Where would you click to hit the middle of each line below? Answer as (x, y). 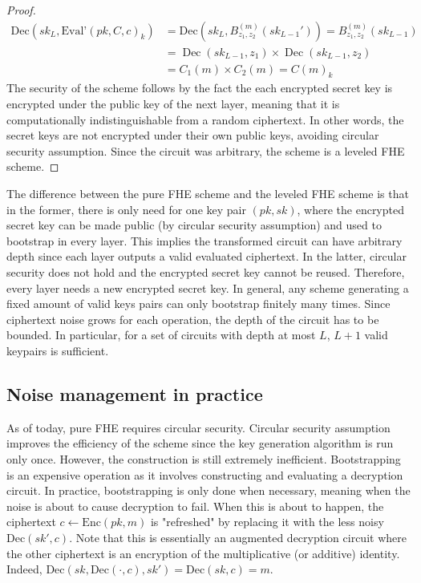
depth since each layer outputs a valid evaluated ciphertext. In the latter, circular (206, 256)
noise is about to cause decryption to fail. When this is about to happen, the (195, 506)
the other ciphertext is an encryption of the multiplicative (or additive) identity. (203, 553)
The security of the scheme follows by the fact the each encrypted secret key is (200, 88)
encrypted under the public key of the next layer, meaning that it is (173, 104)
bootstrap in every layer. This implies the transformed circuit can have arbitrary (204, 240)
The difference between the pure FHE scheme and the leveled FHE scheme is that (208, 194)
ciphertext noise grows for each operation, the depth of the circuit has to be (193, 319)
